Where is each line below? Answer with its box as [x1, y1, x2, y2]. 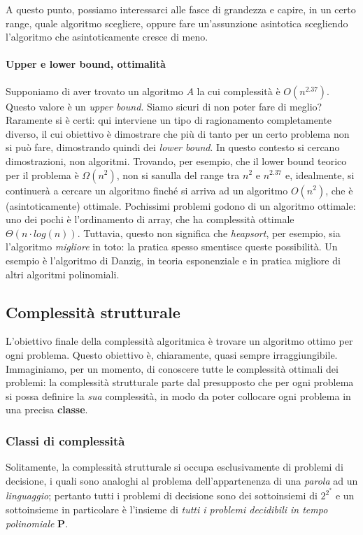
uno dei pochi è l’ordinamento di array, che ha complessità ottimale [6, 212, 294, 227]
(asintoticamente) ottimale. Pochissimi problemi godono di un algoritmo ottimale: [6, 198, 356, 213]
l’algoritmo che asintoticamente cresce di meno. [6, 29, 208, 44]
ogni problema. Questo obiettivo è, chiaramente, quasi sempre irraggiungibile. [6, 347, 338, 362]
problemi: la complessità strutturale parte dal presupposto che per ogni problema [6, 375, 354, 390]
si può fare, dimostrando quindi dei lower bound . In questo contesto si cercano [6, 140, 340, 155]
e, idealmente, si [285, 167, 355, 182]
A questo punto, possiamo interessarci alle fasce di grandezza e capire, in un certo [6, 2, 356, 16]
